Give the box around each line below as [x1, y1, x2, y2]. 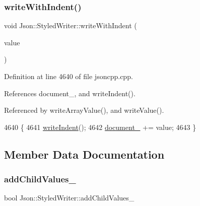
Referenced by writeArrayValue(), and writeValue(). [4, 105, 164, 115]
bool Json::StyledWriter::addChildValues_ [4, 192, 135, 203]
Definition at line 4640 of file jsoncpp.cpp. [4, 71, 133, 81]
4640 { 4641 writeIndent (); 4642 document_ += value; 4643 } [4, 121, 196, 132]
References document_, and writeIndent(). [4, 88, 136, 98]
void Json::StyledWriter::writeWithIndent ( [4, 20, 137, 31]
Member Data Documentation [4, 146, 165, 162]
